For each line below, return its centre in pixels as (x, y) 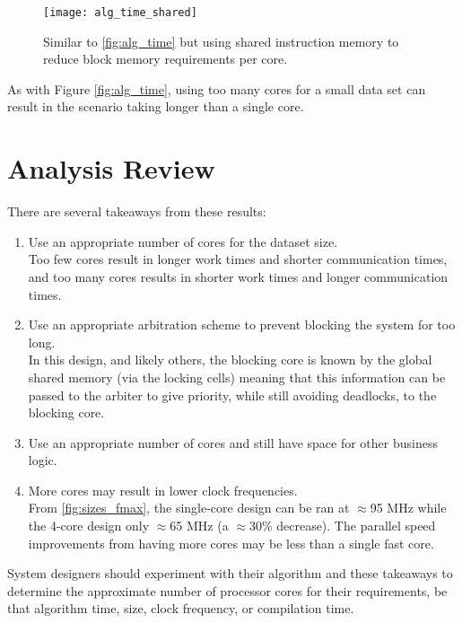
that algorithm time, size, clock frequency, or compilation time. (181, 608)
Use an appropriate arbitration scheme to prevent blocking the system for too (242, 325)
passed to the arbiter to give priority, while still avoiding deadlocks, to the (232, 395)
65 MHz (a (199, 526)
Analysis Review (111, 168)
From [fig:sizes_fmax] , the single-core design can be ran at (189, 508)
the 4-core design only (89, 526)
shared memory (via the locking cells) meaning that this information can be (237, 377)
